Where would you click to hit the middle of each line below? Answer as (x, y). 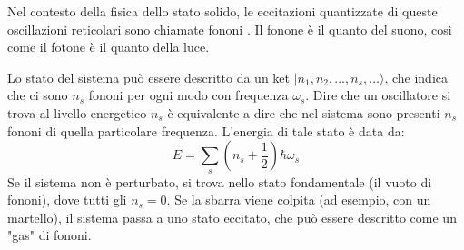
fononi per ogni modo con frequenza (188, 95)
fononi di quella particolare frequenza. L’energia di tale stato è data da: (206, 130)
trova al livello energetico (77, 112)
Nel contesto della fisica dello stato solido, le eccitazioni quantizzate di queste (222, 11)
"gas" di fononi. (49, 235)
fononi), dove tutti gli (67, 200)
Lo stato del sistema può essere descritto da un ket (149, 77)
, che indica (416, 77)
